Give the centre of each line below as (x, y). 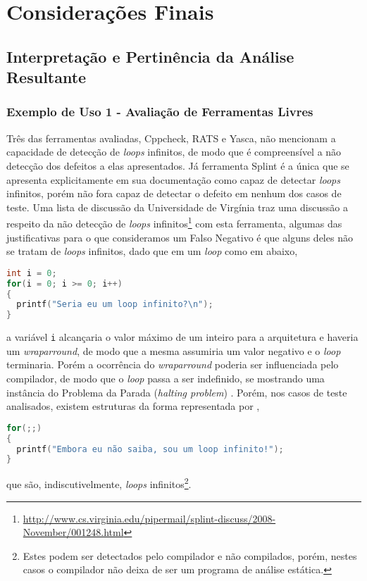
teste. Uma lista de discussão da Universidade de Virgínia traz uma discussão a (177, 207)
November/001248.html (73, 532)
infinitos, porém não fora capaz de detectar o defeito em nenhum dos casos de (174, 193)
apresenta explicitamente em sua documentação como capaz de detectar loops (173, 179)
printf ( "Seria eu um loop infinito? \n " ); (115, 305)
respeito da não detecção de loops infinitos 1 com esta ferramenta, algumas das (174, 222)
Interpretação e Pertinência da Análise (150, 56)
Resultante (46, 77)
